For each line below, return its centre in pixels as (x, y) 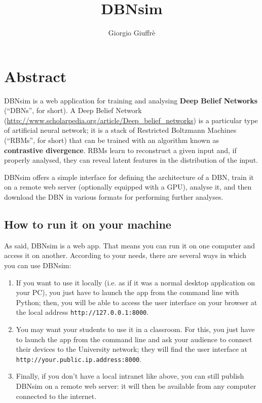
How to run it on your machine (88, 224)
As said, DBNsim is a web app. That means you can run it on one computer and (130, 245)
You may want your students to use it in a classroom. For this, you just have (135, 329)
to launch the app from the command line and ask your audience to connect (134, 339)
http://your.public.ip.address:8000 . (79, 359)
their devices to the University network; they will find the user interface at (132, 349)
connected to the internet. (56, 396)
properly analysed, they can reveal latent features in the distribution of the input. (131, 160)
